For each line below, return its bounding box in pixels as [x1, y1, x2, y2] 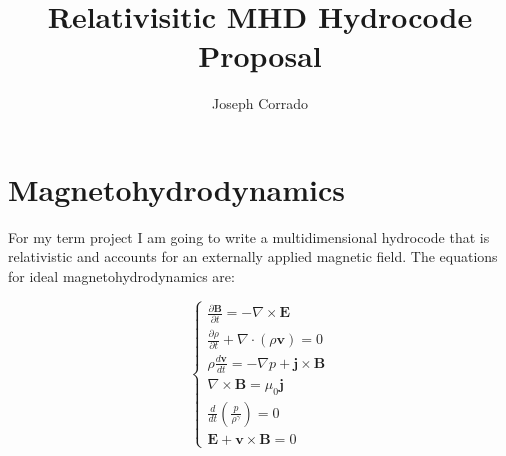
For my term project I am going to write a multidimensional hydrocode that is [8, 226, 490, 247]
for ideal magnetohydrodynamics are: [8, 266, 235, 287]
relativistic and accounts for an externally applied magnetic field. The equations [8, 246, 498, 267]
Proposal [198, 35, 322, 76]
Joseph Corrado [211, 93, 309, 114]
